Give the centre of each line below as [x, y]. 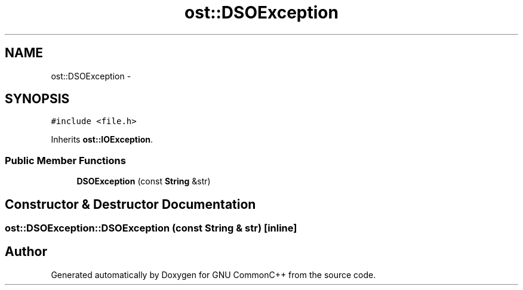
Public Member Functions [65, 160]
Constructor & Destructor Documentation [130, 204]
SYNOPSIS [37, 99]
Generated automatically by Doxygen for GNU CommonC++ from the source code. [213, 274]
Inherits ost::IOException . [102, 140]
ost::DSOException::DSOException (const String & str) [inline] [151, 228]
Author [26, 252]
